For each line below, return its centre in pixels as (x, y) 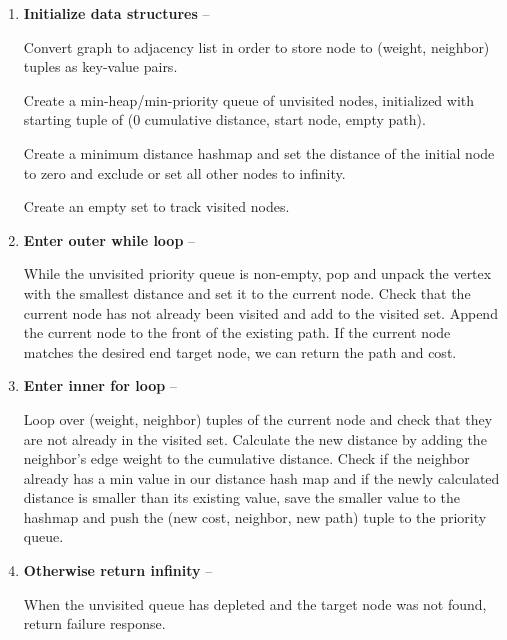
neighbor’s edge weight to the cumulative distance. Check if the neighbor (246, 458)
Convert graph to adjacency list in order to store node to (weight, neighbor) (256, 46)
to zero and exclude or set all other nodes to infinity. (184, 172)
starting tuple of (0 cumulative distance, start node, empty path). (224, 119)
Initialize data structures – (116, 13)
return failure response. (94, 623)
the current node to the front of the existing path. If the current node (237, 332)
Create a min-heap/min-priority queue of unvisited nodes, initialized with (249, 99)
